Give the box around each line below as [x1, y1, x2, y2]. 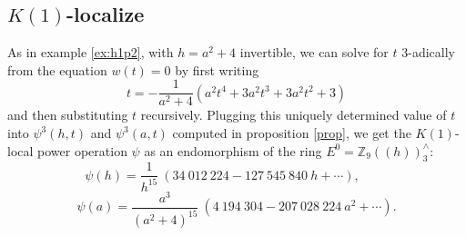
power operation [37, 141, 127, 160]
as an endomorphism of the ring [144, 141, 322, 160]
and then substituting [7, 105, 128, 124]
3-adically [401, 43, 455, 62]
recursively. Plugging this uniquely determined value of [140, 105, 447, 124]
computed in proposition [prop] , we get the [172, 123, 411, 143]
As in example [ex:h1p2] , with [7, 43, 174, 62]
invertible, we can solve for [239, 43, 389, 62]
